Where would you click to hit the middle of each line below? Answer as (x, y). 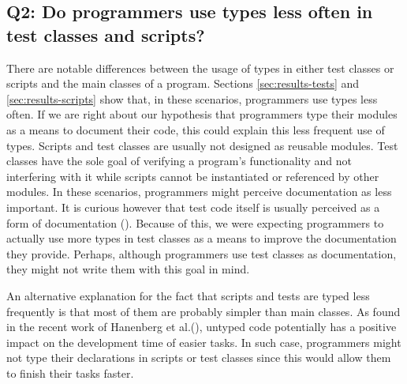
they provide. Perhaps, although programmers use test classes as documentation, (202, 253)
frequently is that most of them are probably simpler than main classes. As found (203, 311)
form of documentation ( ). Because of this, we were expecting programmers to (195, 222)
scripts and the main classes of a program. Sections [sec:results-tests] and (183, 83)
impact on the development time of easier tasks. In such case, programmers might (204, 342)
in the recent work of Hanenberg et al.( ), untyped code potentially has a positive (202, 327)
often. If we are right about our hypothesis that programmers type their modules (202, 114)
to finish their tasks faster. (70, 373)
